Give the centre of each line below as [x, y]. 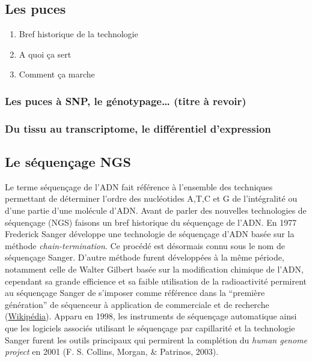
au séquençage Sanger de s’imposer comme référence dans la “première [135, 293]
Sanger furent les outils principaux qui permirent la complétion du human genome [156, 339]
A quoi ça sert [45, 54]
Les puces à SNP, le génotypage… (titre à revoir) [126, 101]
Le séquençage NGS [68, 162]
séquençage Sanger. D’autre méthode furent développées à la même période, [145, 257]
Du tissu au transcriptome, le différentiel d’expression [138, 128]
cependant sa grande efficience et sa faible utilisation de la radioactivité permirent [156, 281]
